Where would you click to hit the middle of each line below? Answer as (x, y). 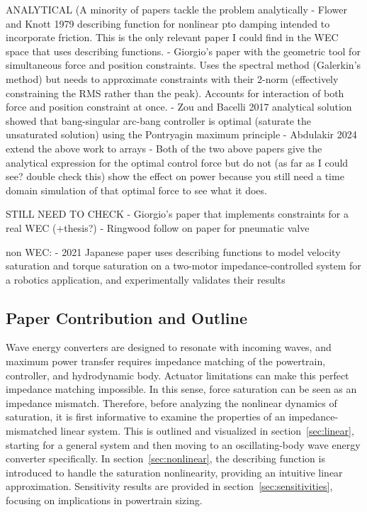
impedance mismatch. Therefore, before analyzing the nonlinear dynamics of (171, 402)
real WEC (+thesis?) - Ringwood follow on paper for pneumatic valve (158, 227)
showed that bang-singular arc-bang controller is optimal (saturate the (159, 120)
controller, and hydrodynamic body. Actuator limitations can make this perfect (177, 375)
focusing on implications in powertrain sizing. (104, 500)
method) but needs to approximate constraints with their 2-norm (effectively (172, 78)
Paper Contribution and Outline (126, 317)
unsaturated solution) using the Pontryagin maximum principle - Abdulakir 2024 (181, 134)
